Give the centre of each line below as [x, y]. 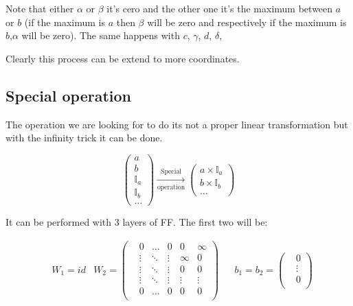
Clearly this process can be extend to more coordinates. [123, 58]
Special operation [68, 95]
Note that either [40, 8]
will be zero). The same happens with [101, 35]
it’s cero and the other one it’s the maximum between [220, 8]
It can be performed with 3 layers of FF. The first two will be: [137, 221]
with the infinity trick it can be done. [84, 138]
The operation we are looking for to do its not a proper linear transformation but [177, 124]
